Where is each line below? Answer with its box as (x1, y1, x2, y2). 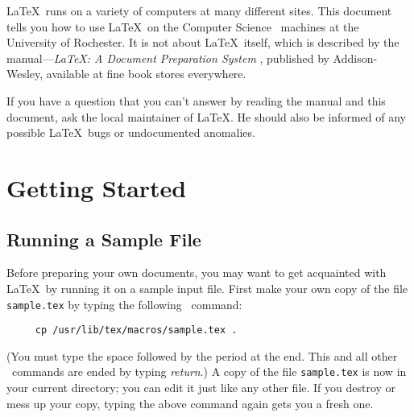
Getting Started (6, 171, 187, 204)
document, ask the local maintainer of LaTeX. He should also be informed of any (6, 108, 406, 125)
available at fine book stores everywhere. (46, 65, 246, 82)
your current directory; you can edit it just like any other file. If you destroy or (6, 379, 396, 396)
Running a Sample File (6, 226, 201, 251)
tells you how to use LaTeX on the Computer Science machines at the (6, 18, 359, 35)
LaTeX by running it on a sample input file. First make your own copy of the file (6, 279, 408, 296)
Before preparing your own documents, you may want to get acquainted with (6, 264, 387, 281)
